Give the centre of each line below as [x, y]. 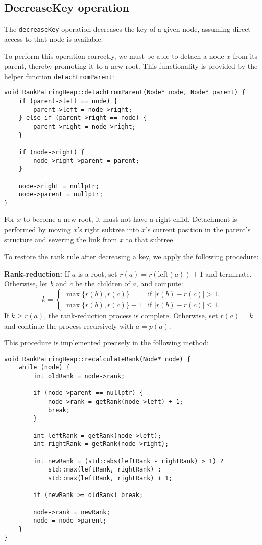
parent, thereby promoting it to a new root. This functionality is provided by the [131, 66]
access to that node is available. [54, 39]
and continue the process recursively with [69, 325]
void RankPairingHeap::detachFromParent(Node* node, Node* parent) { [125, 93]
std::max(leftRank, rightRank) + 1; [110, 478]
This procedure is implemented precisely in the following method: [106, 343]
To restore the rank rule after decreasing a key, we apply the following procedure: [132, 256]
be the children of [102, 283]
